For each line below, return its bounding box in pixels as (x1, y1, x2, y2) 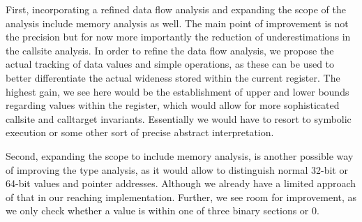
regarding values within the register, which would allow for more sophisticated (6, 98, 340, 112)
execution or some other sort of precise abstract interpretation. (6, 125, 274, 140)
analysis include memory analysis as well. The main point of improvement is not (6, 15, 349, 30)
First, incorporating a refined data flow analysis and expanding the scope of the (6, 2, 346, 16)
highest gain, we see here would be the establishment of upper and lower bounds (6, 84, 349, 98)
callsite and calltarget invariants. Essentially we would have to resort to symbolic (6, 111, 352, 126)
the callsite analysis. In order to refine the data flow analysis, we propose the (6, 43, 334, 57)
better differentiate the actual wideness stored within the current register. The (6, 70, 340, 84)
